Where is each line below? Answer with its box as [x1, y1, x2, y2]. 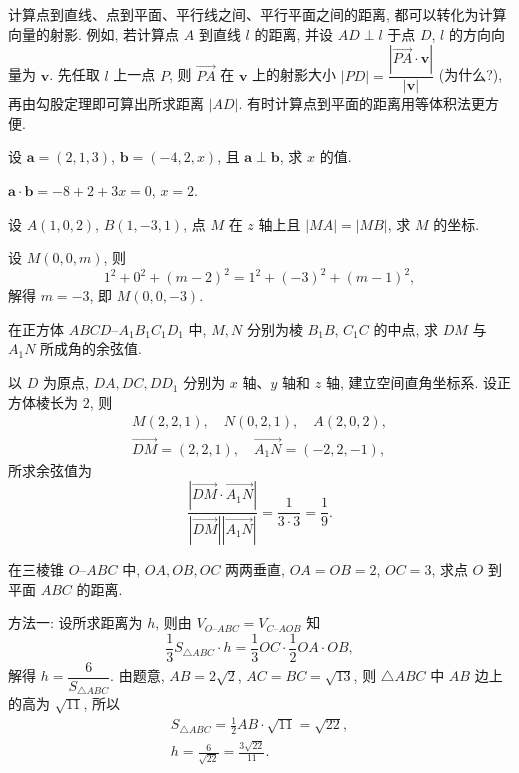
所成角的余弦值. [40, 338, 142, 359]
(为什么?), [438, 64, 503, 85]
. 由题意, [110, 665, 165, 686]
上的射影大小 [252, 64, 337, 85]
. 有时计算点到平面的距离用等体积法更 [238, 93, 486, 114]
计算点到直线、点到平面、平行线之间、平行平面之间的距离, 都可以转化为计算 [8, 4, 507, 24]
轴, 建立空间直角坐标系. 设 [325, 372, 498, 393]
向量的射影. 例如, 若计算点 [8, 23, 180, 44]
